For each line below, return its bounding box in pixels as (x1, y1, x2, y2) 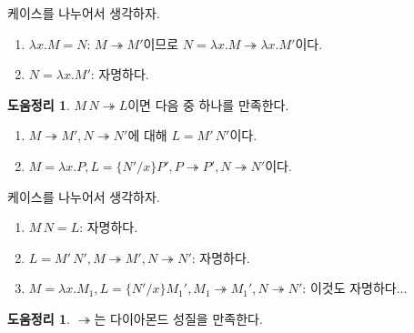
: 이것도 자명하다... (302, 278, 408, 298)
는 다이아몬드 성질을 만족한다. (94, 308, 263, 328)
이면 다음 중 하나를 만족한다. (127, 95, 289, 114)
